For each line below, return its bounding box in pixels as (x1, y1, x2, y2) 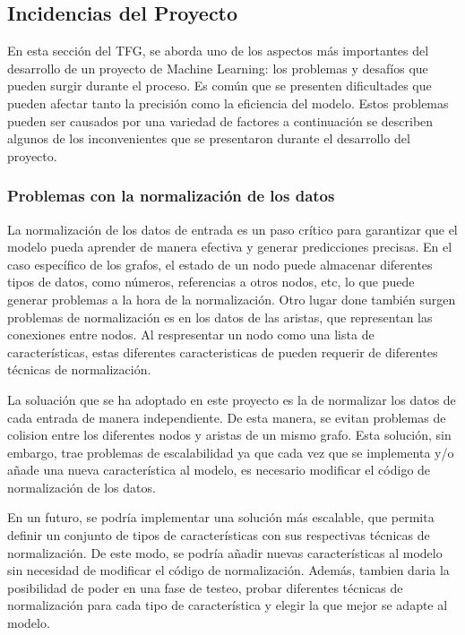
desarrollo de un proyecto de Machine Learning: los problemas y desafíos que (7, 58, 428, 77)
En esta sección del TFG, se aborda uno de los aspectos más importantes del (7, 41, 429, 60)
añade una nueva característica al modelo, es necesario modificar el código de (7, 460, 431, 479)
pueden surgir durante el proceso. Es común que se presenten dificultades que (7, 76, 432, 95)
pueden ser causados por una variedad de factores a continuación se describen (7, 111, 434, 130)
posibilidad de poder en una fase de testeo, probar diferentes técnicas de (7, 578, 403, 596)
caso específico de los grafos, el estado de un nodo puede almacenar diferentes (7, 254, 433, 273)
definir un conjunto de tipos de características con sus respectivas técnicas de (7, 526, 430, 545)
